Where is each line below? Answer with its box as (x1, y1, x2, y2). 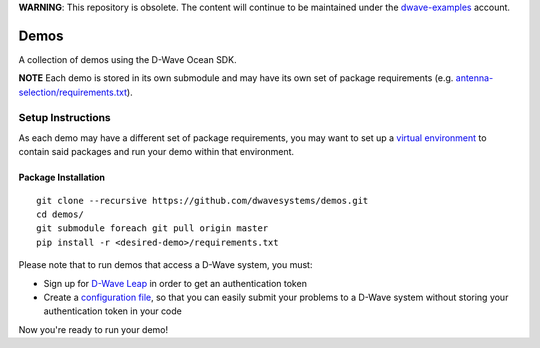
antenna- (455, 72, 494, 84)
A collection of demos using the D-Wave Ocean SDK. (18, 53, 237, 65)
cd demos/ (36, 209, 84, 220)
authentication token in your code (43, 305, 182, 317)
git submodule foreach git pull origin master (36, 223, 269, 234)
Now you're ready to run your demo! (18, 323, 169, 335)
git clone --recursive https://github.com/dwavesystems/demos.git (36, 195, 369, 206)
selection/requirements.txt (18, 86, 128, 98)
